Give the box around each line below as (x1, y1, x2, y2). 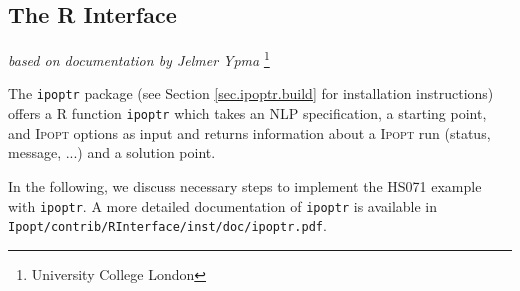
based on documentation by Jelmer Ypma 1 (8, 47, 270, 70)
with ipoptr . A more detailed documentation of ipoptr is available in (8, 195, 438, 216)
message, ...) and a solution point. (8, 142, 216, 163)
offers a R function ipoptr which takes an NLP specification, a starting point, (8, 103, 487, 124)
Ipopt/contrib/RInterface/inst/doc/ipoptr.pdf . (8, 215, 327, 236)
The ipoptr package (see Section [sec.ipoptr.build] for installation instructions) (8, 83, 494, 104)
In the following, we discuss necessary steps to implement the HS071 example (8, 175, 482, 196)
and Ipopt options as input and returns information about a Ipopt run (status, (8, 122, 491, 143)
